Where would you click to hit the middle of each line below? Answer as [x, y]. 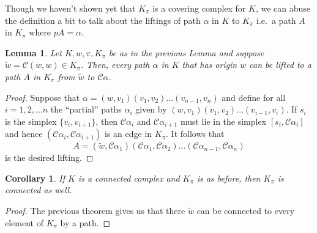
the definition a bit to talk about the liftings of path [103, 20]
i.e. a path [276, 20]
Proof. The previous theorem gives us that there [95, 210]
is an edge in [129, 134]
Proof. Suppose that [43, 97]
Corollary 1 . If [35, 178]
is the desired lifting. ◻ [49, 157]
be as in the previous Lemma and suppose [186, 52]
